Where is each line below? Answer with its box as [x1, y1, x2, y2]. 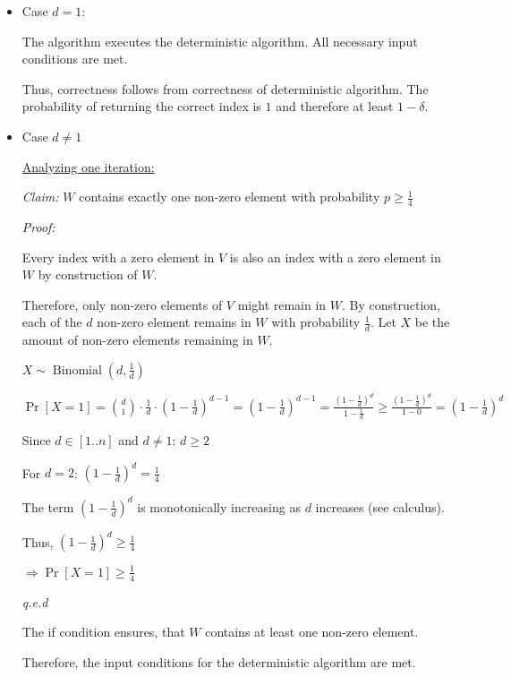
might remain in [237, 295, 327, 313]
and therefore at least [276, 97, 394, 116]
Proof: [21, 217, 55, 236]
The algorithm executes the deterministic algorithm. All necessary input [21, 31, 418, 50]
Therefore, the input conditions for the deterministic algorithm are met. [21, 652, 416, 671]
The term [21, 497, 74, 516]
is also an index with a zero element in [229, 247, 441, 266]
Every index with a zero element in [21, 247, 215, 266]
